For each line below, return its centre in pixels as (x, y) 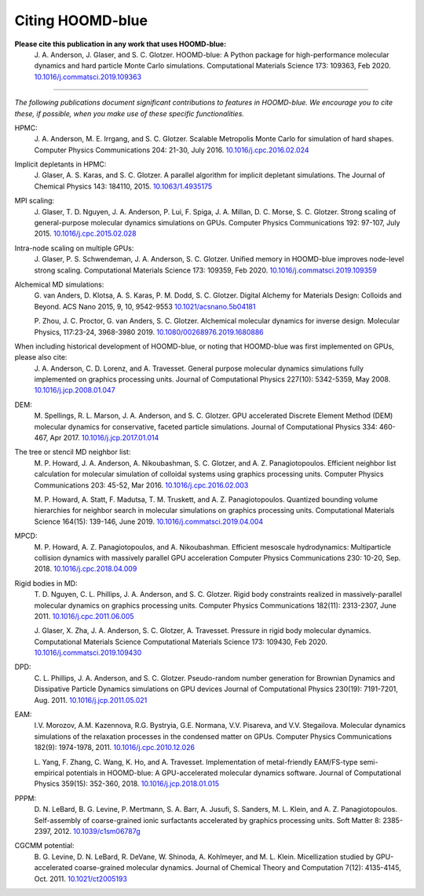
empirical (49, 773)
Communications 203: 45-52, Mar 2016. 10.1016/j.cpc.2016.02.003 (141, 485)
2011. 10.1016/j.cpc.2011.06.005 (84, 616)
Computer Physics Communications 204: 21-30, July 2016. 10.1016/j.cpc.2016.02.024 (172, 150)
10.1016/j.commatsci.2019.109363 (88, 77)
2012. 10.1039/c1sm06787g (97, 831)
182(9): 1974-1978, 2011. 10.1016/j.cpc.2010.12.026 (115, 748)
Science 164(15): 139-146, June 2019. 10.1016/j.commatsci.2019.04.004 (149, 521)
